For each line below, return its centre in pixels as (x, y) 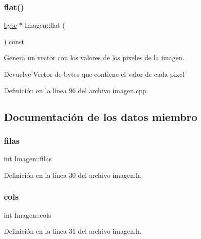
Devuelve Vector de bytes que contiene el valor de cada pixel (94, 74)
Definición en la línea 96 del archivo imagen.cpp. (76, 90)
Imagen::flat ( (45, 25)
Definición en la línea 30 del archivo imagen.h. (73, 175)
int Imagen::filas (28, 159)
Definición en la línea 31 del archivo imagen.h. (73, 231)
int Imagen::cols (27, 214)
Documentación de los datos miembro (101, 116)
